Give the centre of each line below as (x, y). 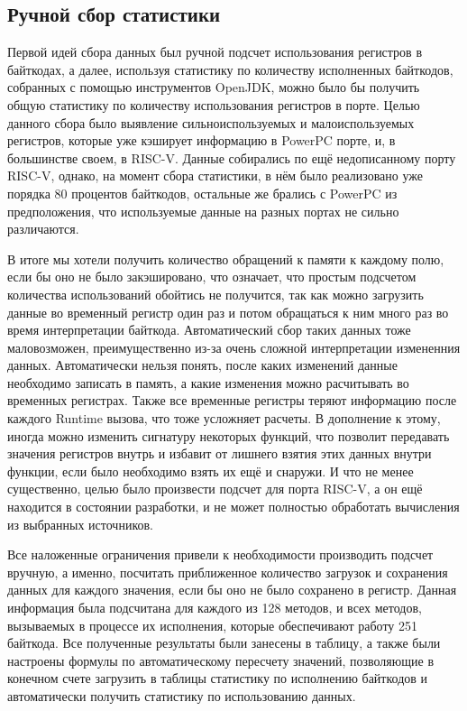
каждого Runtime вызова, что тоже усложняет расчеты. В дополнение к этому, (224, 418)
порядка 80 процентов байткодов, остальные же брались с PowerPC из (202, 193)
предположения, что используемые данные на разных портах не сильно (203, 211)
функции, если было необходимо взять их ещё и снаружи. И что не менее (211, 471)
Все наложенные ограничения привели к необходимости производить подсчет (220, 554)
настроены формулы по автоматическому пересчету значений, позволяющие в (221, 660)
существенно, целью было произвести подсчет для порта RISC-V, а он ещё (215, 489)
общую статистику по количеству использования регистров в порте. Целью (214, 104)
